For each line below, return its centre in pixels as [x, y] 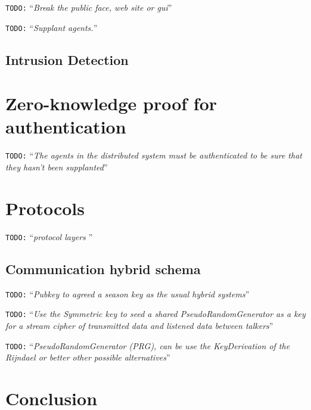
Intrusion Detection [67, 59]
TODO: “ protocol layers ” [49, 236]
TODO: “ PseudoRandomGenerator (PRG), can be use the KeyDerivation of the [148, 345]
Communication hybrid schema [103, 268]
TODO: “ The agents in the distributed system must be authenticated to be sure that [154, 155]
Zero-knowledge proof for [111, 103]
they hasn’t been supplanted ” [57, 167]
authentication [66, 127]
